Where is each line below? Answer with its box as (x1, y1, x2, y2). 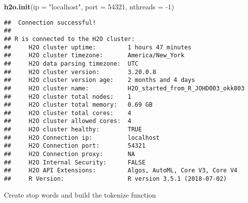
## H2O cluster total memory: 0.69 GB (4, 101, 153, 109)
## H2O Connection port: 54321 (4, 142, 146, 150)
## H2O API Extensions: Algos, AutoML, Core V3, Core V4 (4, 167, 238, 174)
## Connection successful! (4, 19, 96, 26)
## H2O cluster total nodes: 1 (4, 93, 131, 100)
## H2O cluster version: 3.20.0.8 (4, 68, 156, 76)
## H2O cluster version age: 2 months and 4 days (4, 77, 195, 84)
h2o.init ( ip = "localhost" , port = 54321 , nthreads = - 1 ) (4, 1, 174, 11)
